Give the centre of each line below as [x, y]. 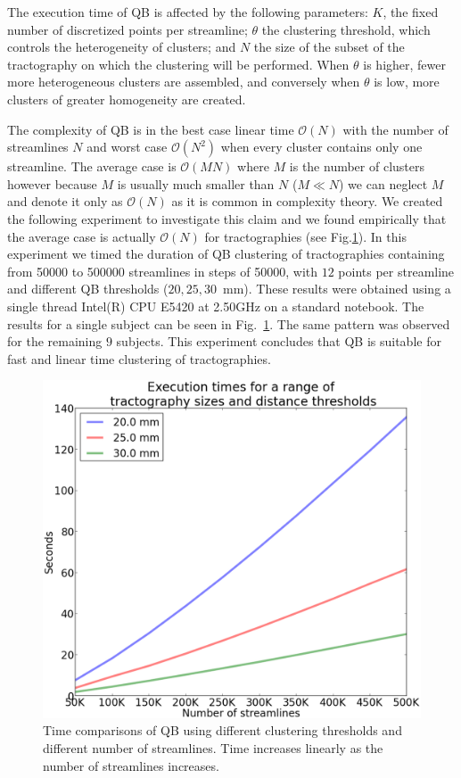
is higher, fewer [404, 64]
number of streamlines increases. [131, 765]
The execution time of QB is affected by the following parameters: [188, 12]
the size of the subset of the [329, 47]
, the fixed [411, 12]
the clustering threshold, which [346, 29]
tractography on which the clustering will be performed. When [178, 64]
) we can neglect [383, 183]
